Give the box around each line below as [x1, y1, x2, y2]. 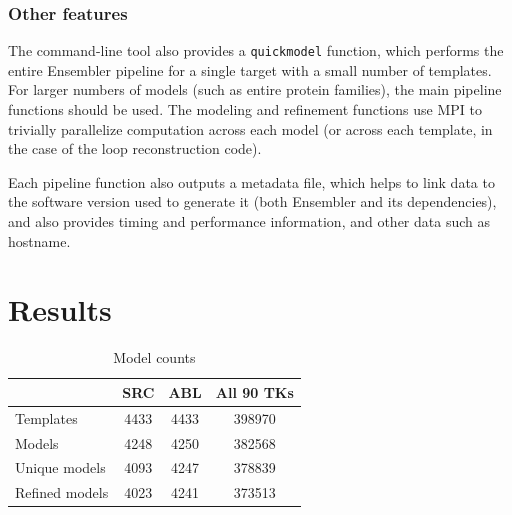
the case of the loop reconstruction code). [8, 138, 262, 159]
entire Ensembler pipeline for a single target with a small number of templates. [8, 59, 492, 80]
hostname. [8, 230, 71, 251]
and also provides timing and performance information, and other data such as [8, 211, 490, 232]
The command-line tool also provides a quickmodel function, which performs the [8, 40, 504, 61]
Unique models [15, 457, 106, 478]
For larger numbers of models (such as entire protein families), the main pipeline [8, 79, 502, 100]
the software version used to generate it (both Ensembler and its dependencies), [8, 191, 497, 212]
